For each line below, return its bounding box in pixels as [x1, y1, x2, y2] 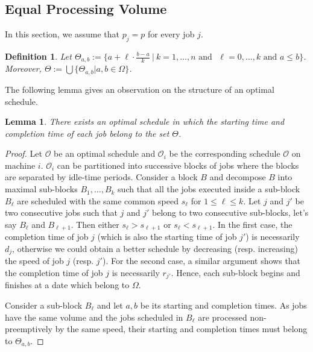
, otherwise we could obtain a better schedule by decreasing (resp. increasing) [12, 242, 298, 254]
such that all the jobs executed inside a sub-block [118, 183, 300, 195]
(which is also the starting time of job [97, 230, 237, 243]
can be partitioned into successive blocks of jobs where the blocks [57, 159, 299, 171]
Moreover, [5, 62, 42, 75]
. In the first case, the [212, 218, 292, 230]
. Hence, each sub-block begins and [171, 266, 300, 278]
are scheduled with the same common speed [17, 194, 179, 207]
